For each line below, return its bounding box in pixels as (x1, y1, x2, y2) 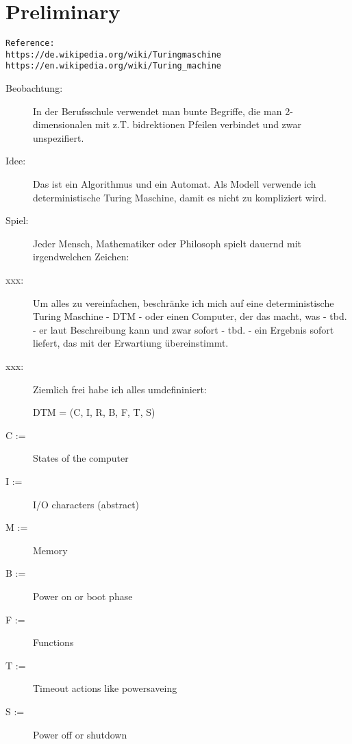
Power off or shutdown (33, 727, 127, 741)
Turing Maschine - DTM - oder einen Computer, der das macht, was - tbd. (33, 309, 347, 323)
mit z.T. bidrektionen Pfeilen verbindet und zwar (95, 117, 302, 132)
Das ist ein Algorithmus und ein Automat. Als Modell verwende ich (33, 177, 316, 191)
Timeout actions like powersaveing (33, 681, 177, 695)
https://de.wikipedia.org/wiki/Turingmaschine (5, 49, 221, 60)
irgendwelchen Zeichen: (33, 249, 129, 264)
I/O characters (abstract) (33, 497, 140, 511)
